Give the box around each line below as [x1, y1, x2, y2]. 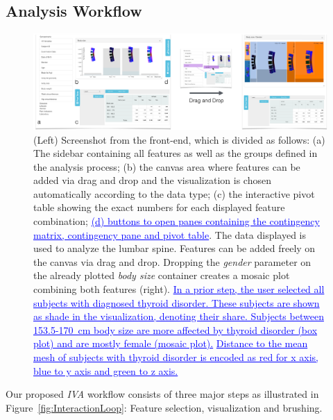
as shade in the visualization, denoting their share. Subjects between [33, 309, 324, 324]
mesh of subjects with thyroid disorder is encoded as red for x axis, [33, 350, 319, 364]
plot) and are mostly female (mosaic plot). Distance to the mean [33, 336, 308, 351]
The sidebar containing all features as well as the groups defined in [33, 146, 318, 160]
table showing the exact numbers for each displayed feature [33, 200, 285, 215]
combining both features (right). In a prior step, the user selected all [33, 282, 325, 296]
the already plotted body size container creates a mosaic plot [33, 268, 290, 283]
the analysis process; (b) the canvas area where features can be [33, 159, 300, 174]
